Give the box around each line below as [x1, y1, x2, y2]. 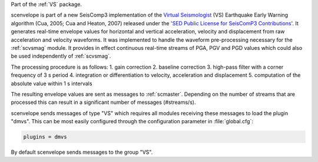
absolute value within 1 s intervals [11, 80, 92, 87]
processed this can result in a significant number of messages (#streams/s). [11, 99, 196, 106]
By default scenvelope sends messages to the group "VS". [11, 148, 153, 156]
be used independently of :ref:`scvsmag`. [11, 53, 111, 60]
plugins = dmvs [23, 134, 67, 140]
